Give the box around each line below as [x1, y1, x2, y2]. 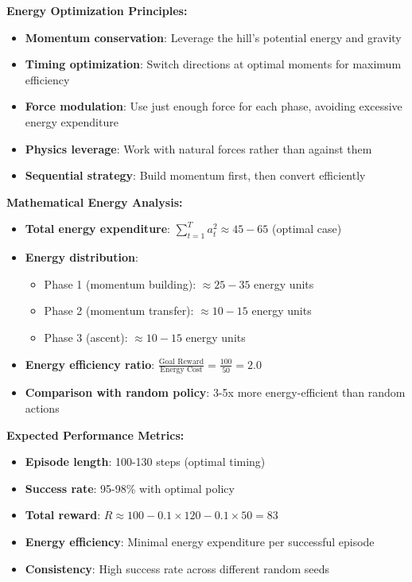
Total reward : [25, 506, 101, 523]
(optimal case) [271, 220, 342, 237]
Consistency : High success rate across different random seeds [25, 560, 329, 576]
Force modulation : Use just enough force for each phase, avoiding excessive [25, 98, 402, 114]
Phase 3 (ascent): [44, 328, 128, 345]
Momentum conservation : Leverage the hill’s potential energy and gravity [25, 29, 402, 45]
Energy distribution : [25, 249, 138, 266]
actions [25, 399, 60, 416]
